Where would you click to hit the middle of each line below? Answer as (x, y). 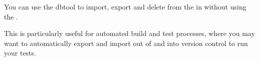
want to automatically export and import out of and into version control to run (126, 43)
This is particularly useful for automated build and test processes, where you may (129, 33)
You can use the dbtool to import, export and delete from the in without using (125, 6)
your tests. (20, 53)
